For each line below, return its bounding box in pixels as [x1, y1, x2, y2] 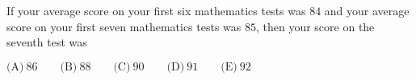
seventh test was [6, 34, 87, 50]
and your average [324, 2, 410, 18]
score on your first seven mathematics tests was [6, 18, 242, 34]
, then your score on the [255, 18, 375, 34]
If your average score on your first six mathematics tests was [6, 2, 306, 18]
